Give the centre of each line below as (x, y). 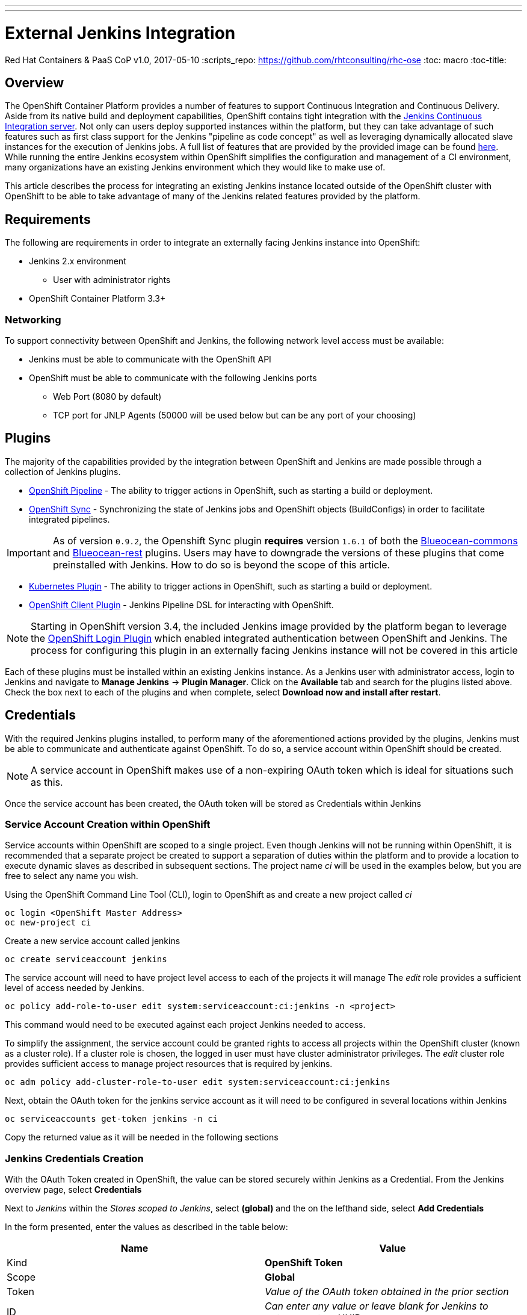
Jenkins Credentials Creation (74, 1158)
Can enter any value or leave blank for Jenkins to (377, 1306)
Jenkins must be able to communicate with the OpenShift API (150, 359)
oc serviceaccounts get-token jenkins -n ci (112, 1119)
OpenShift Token (304, 1263)
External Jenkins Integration (120, 33)
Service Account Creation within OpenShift (108, 824)
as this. (47, 782)
